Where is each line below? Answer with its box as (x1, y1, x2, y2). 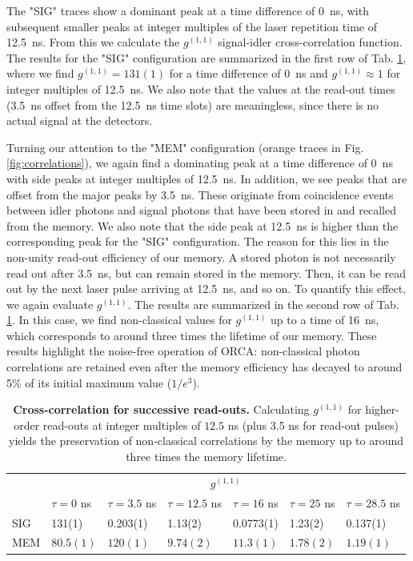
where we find (6, 65, 74, 82)
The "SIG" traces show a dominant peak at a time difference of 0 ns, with (6, 2, 369, 18)
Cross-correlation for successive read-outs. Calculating (13, 401, 310, 418)
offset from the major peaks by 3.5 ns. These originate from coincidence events (6, 186, 394, 202)
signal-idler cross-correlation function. (218, 34, 403, 50)
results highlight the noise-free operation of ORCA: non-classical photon (6, 343, 360, 359)
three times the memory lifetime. (126, 448, 287, 465)
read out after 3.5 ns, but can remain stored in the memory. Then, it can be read (6, 264, 406, 281)
